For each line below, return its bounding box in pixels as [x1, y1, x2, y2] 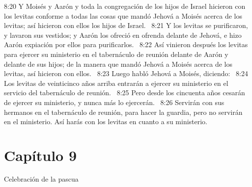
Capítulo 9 [4, 145, 77, 165]
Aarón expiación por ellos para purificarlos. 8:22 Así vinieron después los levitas [4, 39, 248, 50]
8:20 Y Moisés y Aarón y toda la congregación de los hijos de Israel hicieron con [4, 1, 246, 11]
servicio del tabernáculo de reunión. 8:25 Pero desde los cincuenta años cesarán [4, 87, 245, 98]
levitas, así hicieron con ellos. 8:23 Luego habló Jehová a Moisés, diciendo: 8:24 [4, 68, 249, 79]
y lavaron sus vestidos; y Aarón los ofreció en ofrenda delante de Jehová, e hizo [4, 29, 242, 40]
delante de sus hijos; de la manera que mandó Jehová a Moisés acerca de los [4, 58, 232, 69]
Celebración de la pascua [4, 173, 79, 184]
